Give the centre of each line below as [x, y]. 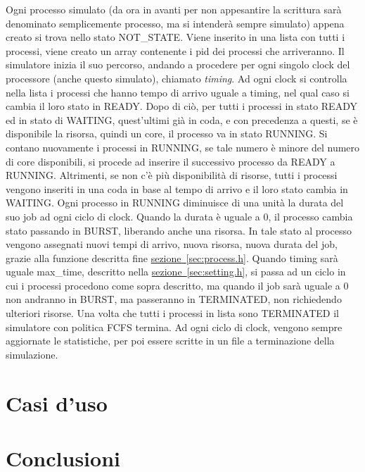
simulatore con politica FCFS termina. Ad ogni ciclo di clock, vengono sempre [174, 327]
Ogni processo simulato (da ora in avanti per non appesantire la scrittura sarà [174, 9]
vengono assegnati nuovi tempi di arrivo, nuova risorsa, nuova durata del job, [172, 244]
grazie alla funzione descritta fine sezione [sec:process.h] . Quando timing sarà [172, 257]
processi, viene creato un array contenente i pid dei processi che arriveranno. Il [175, 50]
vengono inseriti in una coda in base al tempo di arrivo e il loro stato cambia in [177, 188]
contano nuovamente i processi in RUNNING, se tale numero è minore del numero [183, 147]
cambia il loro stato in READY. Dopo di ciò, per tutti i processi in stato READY [181, 106]
